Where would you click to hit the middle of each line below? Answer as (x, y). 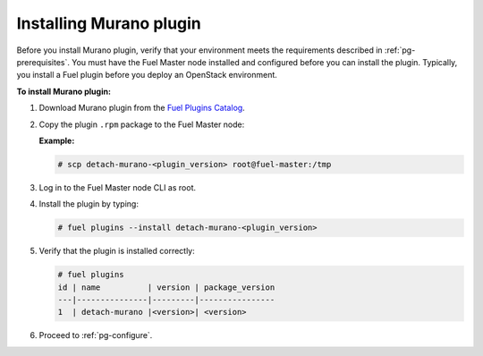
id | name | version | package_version (166, 287)
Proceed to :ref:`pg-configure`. (96, 335)
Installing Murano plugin (109, 23)
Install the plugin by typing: (89, 204)
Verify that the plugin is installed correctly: (117, 251)
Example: (57, 140)
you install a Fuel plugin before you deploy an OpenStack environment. (147, 75)
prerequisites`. (43, 62)
